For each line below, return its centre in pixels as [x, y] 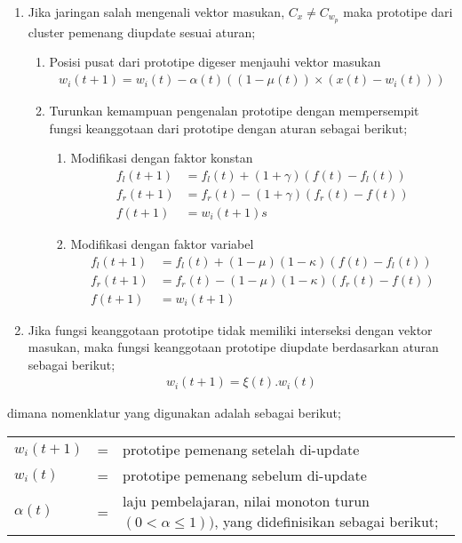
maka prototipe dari [398, 12]
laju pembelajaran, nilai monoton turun [246, 501]
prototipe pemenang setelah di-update [241, 450]
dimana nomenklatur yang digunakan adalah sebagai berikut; [174, 413]
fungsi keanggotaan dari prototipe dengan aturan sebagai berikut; [228, 128]
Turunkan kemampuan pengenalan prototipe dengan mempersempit [234, 111]
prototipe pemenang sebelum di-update [245, 475]
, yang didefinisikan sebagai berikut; [327, 522]
